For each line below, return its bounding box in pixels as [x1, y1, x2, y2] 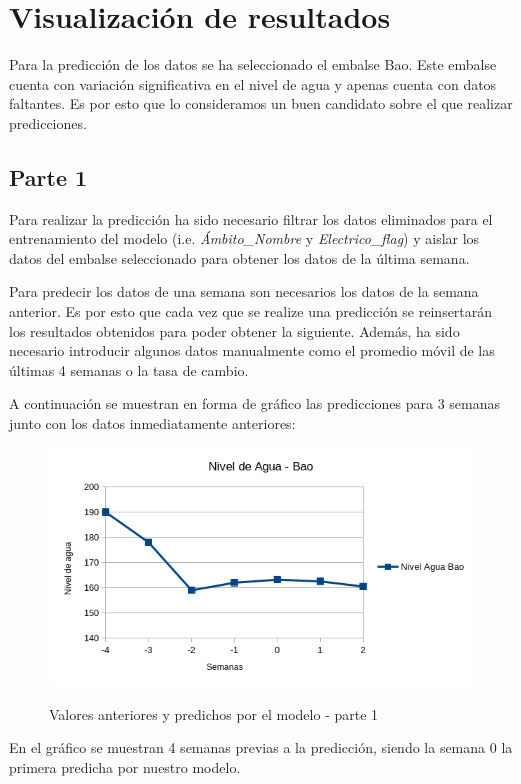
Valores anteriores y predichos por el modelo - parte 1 [49, 703, 379, 724]
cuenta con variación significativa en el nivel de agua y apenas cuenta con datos [9, 73, 497, 94]
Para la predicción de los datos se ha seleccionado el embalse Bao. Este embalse [9, 54, 497, 75]
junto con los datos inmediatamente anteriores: [9, 413, 296, 434]
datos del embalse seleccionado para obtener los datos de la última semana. [9, 247, 470, 268]
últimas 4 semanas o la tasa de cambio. [9, 359, 249, 380]
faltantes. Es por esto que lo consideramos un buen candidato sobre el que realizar [9, 93, 513, 114]
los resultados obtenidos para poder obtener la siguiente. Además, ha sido [9, 320, 460, 341]
